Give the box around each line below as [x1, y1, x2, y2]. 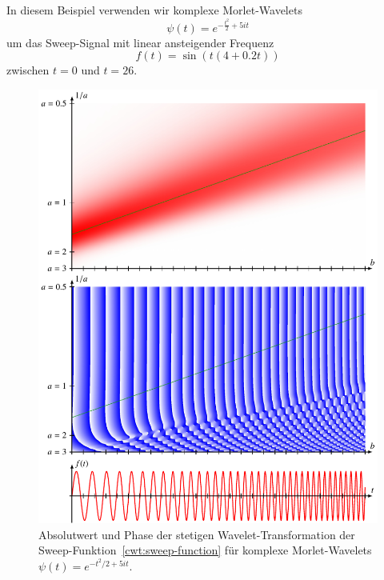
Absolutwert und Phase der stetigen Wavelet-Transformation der [38, 526, 355, 542]
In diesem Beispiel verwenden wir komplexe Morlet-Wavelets [6, 2, 302, 18]
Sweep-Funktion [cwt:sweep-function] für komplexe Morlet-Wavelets [38, 542, 372, 558]
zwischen [6, 62, 50, 78]
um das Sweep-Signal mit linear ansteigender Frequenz [6, 34, 274, 50]
